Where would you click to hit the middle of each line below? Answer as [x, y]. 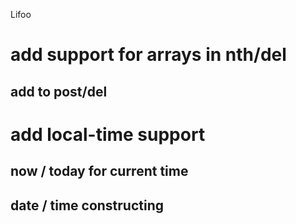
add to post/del [59, 91]
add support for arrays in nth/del [148, 55]
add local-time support [108, 134]
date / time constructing [87, 205]
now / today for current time [99, 171]
